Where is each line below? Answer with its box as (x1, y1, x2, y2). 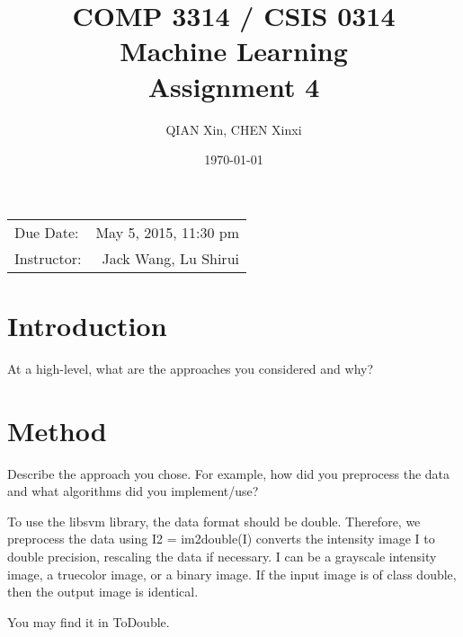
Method (7, 411, 107, 448)
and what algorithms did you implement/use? (7, 482, 259, 500)
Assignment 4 (147, 67, 320, 104)
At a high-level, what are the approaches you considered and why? (7, 358, 374, 377)
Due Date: (14, 221, 79, 243)
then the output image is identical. (7, 582, 199, 601)
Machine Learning (120, 32, 348, 69)
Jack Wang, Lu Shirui (102, 247, 239, 269)
